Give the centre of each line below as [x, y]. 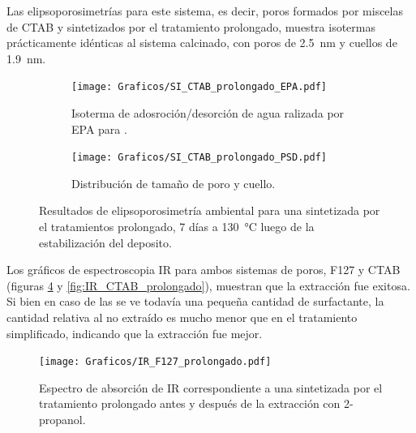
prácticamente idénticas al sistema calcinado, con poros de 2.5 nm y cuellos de [202, 43]
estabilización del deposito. [105, 242]
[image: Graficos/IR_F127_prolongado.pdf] [155, 362]
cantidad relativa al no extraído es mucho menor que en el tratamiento [182, 317]
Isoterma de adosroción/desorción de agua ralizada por [208, 113]
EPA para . [99, 129]
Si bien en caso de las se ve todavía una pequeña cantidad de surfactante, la [195, 301]
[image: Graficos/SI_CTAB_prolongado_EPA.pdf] [199, 87]
